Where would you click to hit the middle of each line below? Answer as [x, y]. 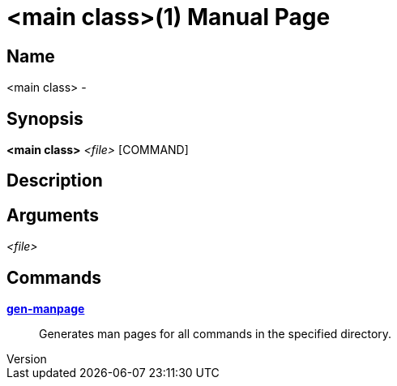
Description [55, 181]
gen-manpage [46, 309]
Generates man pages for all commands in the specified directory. [216, 334]
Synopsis [45, 118]
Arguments [53, 215]
